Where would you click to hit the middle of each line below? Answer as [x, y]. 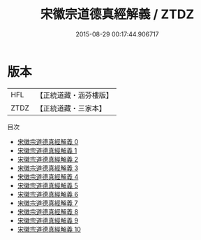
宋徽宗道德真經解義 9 [48, 220]
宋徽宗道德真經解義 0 [48, 141]
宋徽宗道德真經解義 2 [48, 159]
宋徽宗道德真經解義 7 [47, 203]
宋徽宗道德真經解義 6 [48, 194]
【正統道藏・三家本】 [71, 108]
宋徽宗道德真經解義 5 [48, 185]
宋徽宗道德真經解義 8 [48, 211]
